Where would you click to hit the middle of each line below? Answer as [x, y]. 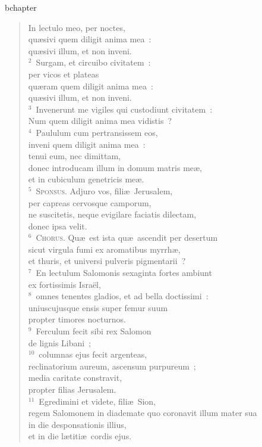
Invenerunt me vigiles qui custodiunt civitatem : [124, 109]
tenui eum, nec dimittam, [74, 156]
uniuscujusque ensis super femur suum [98, 307]
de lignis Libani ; [60, 342]
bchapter [21, 7]
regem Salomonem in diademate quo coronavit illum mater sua [143, 413]
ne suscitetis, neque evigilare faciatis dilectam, [112, 214]
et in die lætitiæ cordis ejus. [80, 436]
